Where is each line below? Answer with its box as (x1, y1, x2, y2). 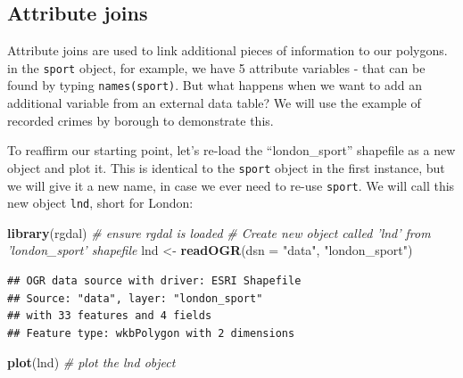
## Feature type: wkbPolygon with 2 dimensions (7, 326, 295, 340)
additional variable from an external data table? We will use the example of (7, 94, 421, 112)
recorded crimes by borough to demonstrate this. (7, 111, 274, 129)
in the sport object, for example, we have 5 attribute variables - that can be (7, 58, 426, 77)
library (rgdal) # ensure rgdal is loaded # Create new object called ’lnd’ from (7, 223, 431, 242)
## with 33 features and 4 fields (7, 309, 212, 323)
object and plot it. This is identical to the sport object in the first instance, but (7, 158, 445, 177)
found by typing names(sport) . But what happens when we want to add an (7, 76, 422, 94)
